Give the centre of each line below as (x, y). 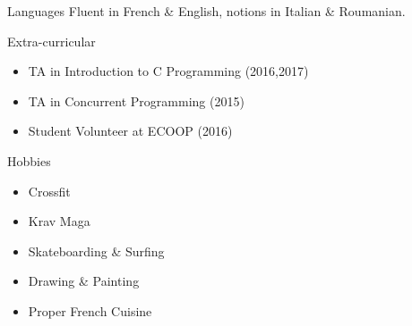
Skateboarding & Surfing (96, 251)
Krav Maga (59, 221)
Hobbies (29, 160)
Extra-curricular (51, 41)
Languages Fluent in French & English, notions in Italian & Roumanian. (206, 11)
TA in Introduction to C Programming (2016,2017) (168, 71)
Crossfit (49, 191)
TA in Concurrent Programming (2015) (136, 100)
